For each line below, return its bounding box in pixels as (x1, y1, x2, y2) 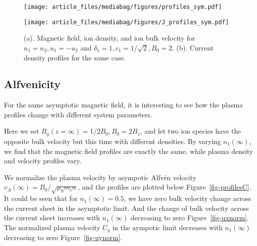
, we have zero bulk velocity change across (124, 193, 252, 203)
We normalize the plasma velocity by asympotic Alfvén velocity (4, 172, 197, 182)
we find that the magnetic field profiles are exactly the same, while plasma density (4, 146, 253, 156)
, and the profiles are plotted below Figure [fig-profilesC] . (78, 182, 252, 192)
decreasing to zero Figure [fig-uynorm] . (4, 232, 123, 243)
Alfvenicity (4, 76, 61, 92)
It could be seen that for (4, 193, 78, 203)
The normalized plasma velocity (4, 222, 100, 232)
